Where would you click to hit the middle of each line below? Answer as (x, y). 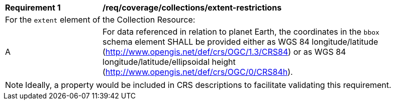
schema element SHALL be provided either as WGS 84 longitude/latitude (240, 42)
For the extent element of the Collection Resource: (100, 20)
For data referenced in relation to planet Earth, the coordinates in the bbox (241, 32)
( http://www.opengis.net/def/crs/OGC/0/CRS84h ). (198, 72)
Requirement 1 (33, 8)
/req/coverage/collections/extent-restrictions (192, 8)
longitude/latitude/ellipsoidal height (169, 62)
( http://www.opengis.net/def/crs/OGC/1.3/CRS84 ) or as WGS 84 (224, 52)
